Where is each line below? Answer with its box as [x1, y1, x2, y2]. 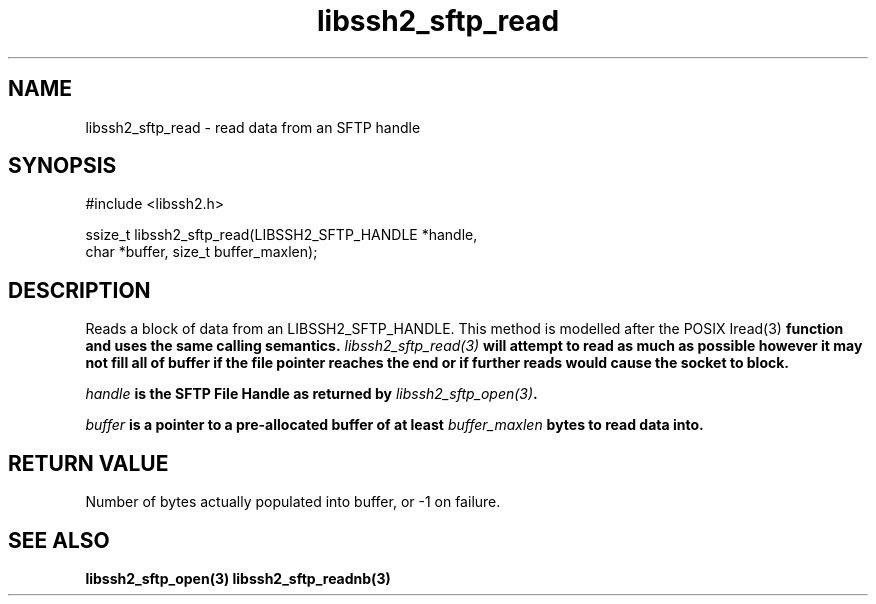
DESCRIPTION [8, 277, 151, 303]
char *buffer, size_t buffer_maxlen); [85, 243, 318, 261]
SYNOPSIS [8, 153, 117, 179]
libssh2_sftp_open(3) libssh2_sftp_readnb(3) [85, 569, 391, 587]
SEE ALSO [8, 527, 110, 553]
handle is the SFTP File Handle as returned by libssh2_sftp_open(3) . [85, 385, 538, 403]
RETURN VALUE [8, 450, 169, 476]
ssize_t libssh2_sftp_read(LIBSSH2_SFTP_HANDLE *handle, [85, 226, 478, 244]
